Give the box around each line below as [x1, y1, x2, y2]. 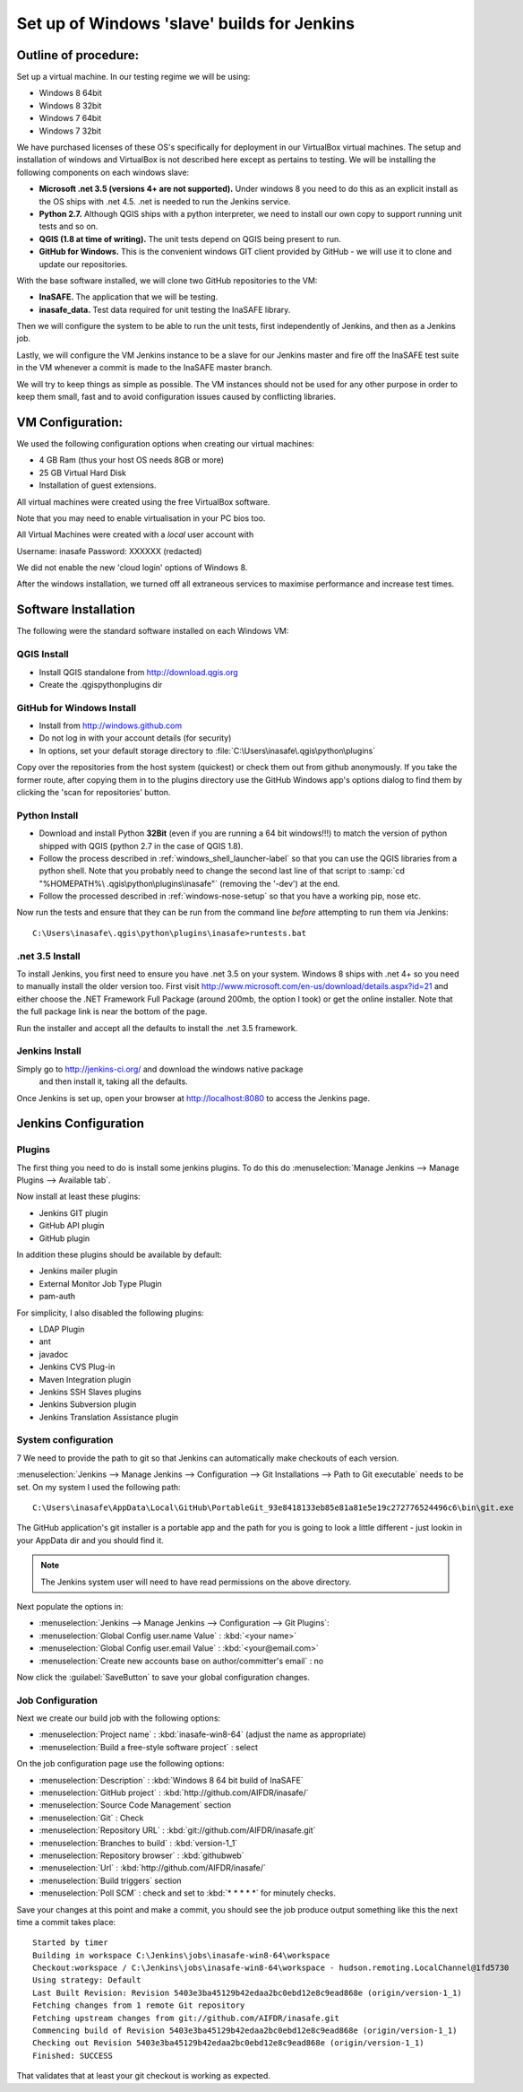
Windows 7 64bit [39, 113, 102, 124]
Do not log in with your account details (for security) [39, 733, 232, 743]
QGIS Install [16, 648, 69, 661]
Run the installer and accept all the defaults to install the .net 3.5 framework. [16, 1022, 298, 1033]
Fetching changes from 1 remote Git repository [32, 2001, 245, 2010]
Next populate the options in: [16, 1601, 124, 1611]
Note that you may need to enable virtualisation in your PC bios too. [16, 512, 266, 524]
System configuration [16, 1434, 114, 1446]
